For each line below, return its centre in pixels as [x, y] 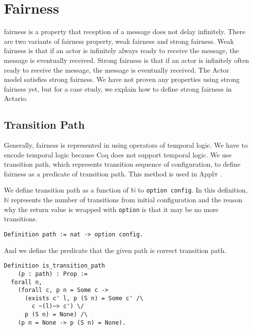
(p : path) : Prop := [53, 274]
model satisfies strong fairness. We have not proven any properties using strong [122, 79]
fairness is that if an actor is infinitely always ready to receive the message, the [122, 50]
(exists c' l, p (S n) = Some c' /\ [84, 298]
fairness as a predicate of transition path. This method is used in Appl [109, 173]
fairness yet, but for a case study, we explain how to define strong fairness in [118, 88]
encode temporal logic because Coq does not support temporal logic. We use [118, 154]
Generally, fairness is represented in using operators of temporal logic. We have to [126, 145]
